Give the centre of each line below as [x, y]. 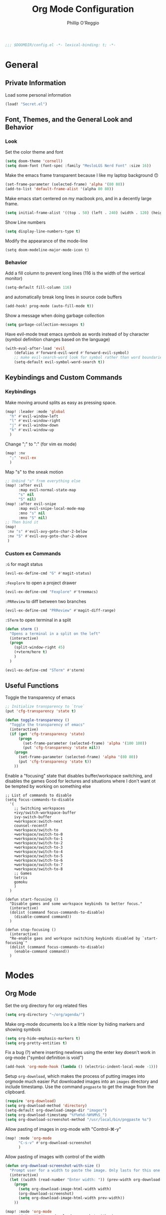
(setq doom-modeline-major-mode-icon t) [47, 250]
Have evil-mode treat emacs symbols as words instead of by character [77, 334]
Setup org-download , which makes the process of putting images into [75, 1076]
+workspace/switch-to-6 [39, 860]
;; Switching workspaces [40, 808]
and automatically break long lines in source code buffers [63, 297]
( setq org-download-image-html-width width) [65, 1189]
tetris [21, 878]
